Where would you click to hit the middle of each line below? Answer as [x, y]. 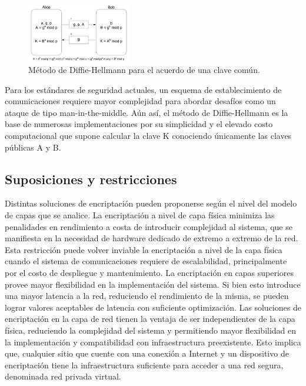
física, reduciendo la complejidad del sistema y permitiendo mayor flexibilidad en [151, 330]
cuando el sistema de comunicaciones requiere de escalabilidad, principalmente [146, 261]
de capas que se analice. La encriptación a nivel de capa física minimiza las [140, 215]
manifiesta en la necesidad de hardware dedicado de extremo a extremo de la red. [152, 238]
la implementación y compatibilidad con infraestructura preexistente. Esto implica [153, 342]
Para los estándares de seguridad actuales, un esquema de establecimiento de [143, 89]
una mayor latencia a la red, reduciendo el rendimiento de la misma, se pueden [147, 296]
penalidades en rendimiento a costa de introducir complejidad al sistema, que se [149, 226]
